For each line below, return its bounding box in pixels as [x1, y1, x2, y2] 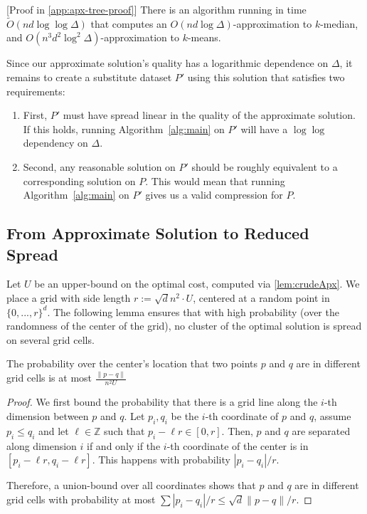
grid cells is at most [6, 370, 92, 385]
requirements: [6, 83, 65, 98]
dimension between [6, 408, 89, 423]
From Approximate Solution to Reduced [6, 222, 309, 244]
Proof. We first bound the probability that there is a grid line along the [6, 394, 318, 409]
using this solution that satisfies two [187, 70, 345, 84]
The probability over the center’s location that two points [6, 356, 257, 371]
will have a [240, 121, 288, 136]
